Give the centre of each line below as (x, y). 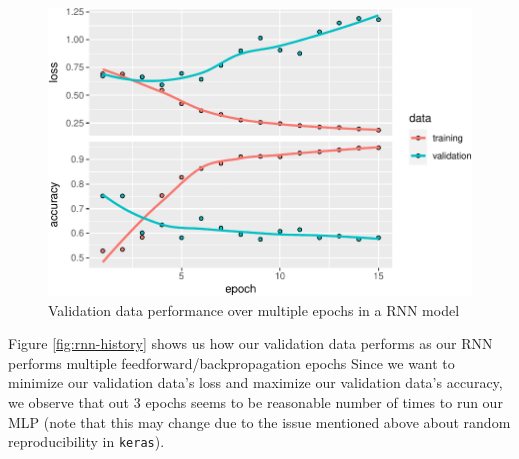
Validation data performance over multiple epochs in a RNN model (254, 309)
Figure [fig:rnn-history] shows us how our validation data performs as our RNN (250, 343)
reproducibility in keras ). (86, 441)
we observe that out (69, 401)
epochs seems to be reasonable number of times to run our (324, 401)
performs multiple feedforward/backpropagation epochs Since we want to (231, 362)
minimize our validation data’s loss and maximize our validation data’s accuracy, (255, 382)
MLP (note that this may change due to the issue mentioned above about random (259, 421)
